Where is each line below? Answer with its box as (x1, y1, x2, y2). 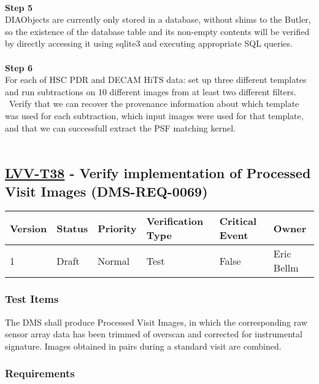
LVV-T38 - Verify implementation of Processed (5, 163, 311, 182)
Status (56, 221, 88, 235)
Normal (98, 253, 130, 268)
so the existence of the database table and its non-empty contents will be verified (5, 25, 310, 37)
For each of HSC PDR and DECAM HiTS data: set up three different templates (5, 73, 307, 86)
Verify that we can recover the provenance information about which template (9, 97, 299, 110)
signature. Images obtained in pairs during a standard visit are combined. (5, 339, 282, 352)
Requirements (5, 366, 75, 381)
